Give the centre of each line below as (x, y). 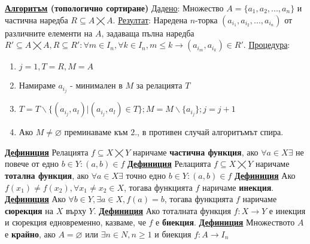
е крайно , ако (30, 234)
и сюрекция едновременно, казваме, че (75, 222)
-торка (206, 19)
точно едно (146, 176)
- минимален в (96, 85)
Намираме (37, 85)
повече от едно (32, 164)
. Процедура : (267, 45)
